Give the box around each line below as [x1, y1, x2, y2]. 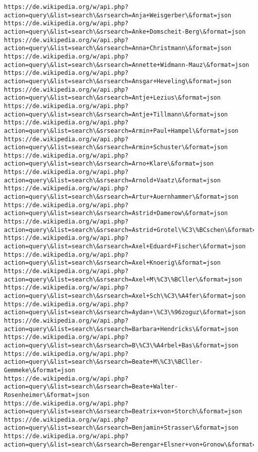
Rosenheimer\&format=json [4, 391, 89, 398]
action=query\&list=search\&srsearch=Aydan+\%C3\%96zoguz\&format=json [4, 309, 246, 316]
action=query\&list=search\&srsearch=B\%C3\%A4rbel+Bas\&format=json [4, 341, 239, 349]
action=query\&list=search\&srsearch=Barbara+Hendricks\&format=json [4, 325, 239, 333]
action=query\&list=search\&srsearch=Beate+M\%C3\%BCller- [4, 358, 203, 366]
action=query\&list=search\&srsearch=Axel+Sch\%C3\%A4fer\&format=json [4, 292, 246, 299]
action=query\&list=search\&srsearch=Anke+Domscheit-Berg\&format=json [4, 28, 246, 35]
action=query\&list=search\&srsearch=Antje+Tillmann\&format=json [4, 111, 228, 118]
